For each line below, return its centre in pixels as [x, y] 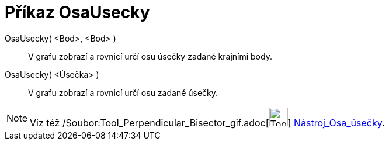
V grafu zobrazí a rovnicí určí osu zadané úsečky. [123, 92]
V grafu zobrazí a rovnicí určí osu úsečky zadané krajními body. [150, 56]
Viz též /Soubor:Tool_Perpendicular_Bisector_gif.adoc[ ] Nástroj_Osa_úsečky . [207, 122]
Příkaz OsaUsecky [77, 12]
